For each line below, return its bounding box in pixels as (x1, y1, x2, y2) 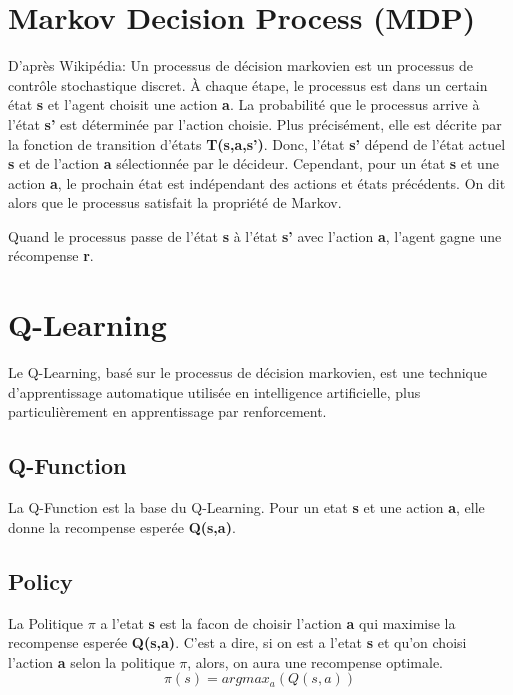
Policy (8, 565, 73, 596)
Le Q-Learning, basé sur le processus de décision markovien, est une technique (8, 362, 487, 383)
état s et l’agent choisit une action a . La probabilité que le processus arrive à (8, 94, 480, 115)
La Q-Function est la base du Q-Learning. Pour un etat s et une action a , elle (8, 497, 485, 518)
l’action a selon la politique (8, 651, 175, 672)
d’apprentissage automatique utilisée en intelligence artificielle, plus (8, 381, 421, 402)
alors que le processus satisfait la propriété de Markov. (8, 192, 342, 213)
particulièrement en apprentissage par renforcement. (8, 401, 327, 422)
